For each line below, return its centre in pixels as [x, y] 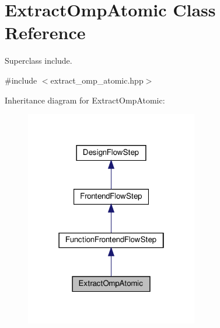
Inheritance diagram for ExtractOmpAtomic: [85, 100]
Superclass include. [39, 61]
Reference [45, 32]
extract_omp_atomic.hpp [97, 80]
